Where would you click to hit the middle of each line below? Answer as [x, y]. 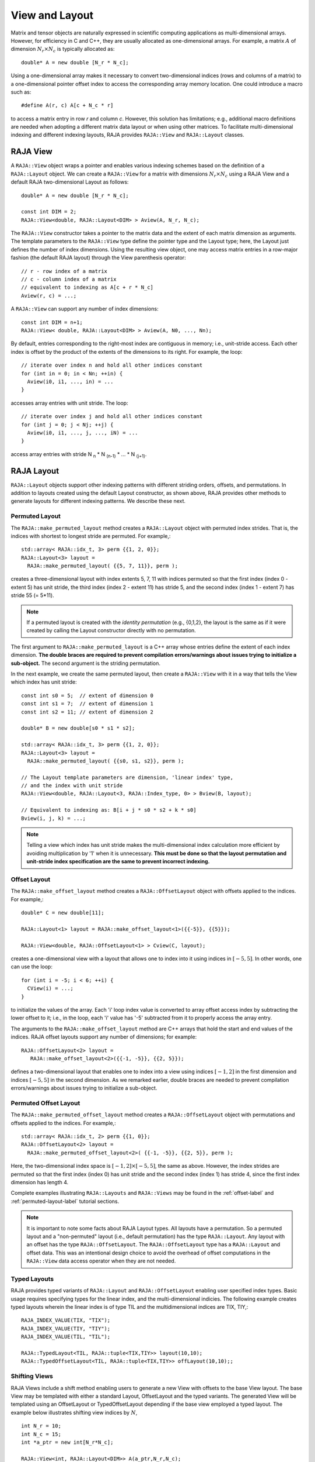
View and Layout [52, 15]
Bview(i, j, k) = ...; [54, 818]
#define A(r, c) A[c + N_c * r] [67, 106]
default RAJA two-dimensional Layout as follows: [70, 182]
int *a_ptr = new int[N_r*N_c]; [67, 1442]
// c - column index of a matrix [69, 280]
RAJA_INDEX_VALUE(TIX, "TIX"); [66, 1320]
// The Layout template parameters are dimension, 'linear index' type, [127, 777]
